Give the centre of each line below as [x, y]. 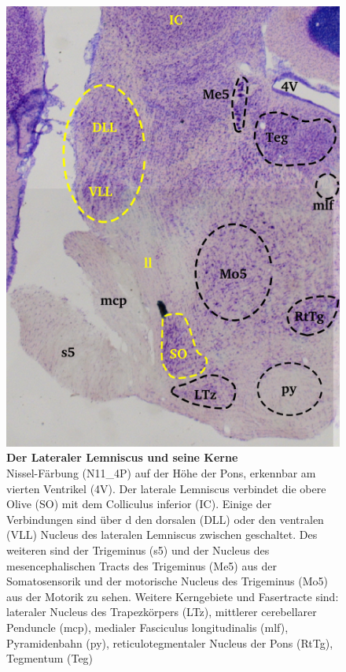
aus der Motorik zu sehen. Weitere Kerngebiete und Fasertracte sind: [173, 596]
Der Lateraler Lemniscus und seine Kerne [122, 457]
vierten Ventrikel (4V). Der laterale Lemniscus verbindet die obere [166, 488]
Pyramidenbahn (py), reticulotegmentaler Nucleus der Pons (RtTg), [170, 642]
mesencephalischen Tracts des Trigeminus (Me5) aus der [142, 565]
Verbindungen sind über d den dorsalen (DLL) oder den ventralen [165, 519]
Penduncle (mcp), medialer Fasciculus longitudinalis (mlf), [147, 627]
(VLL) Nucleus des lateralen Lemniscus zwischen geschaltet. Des [162, 535]
